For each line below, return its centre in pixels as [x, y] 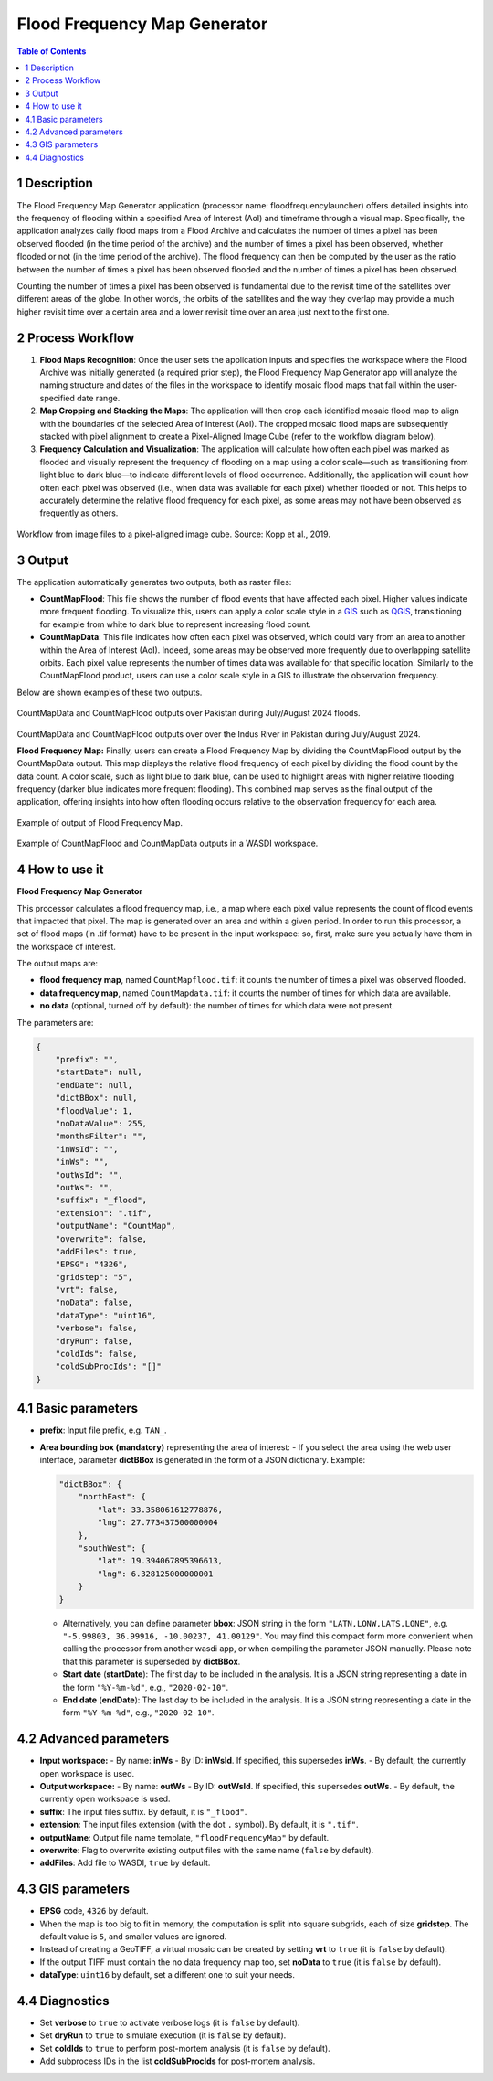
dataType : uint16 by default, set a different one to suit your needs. [168, 1975]
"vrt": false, [87, 1290]
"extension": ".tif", [104, 1213]
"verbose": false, [96, 1329]
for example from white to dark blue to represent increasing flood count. [176, 624]
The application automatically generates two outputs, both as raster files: [154, 582]
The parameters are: [55, 1022]
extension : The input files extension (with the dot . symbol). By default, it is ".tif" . [199, 1825]
